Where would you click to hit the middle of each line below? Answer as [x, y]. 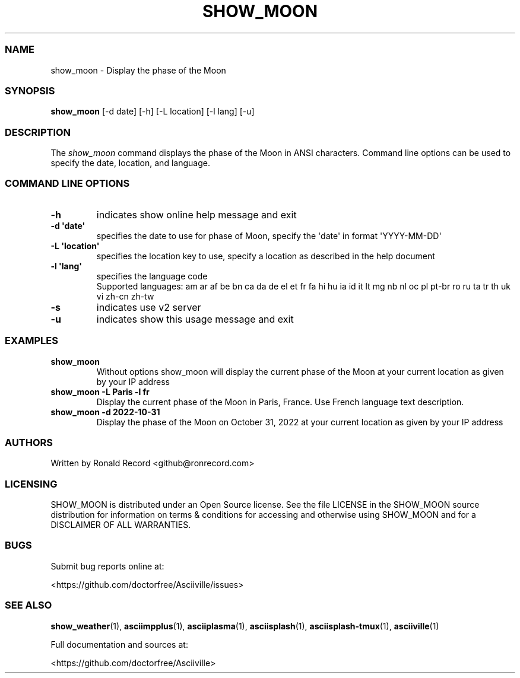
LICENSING [31, 484]
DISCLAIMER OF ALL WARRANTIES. [121, 525]
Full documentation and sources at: [119, 644]
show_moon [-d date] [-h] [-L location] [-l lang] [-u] [153, 112]
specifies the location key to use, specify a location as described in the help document [266, 256]
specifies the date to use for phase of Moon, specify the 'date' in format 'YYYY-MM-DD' [269, 235]
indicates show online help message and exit [196, 214]
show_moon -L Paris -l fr [100, 391]
